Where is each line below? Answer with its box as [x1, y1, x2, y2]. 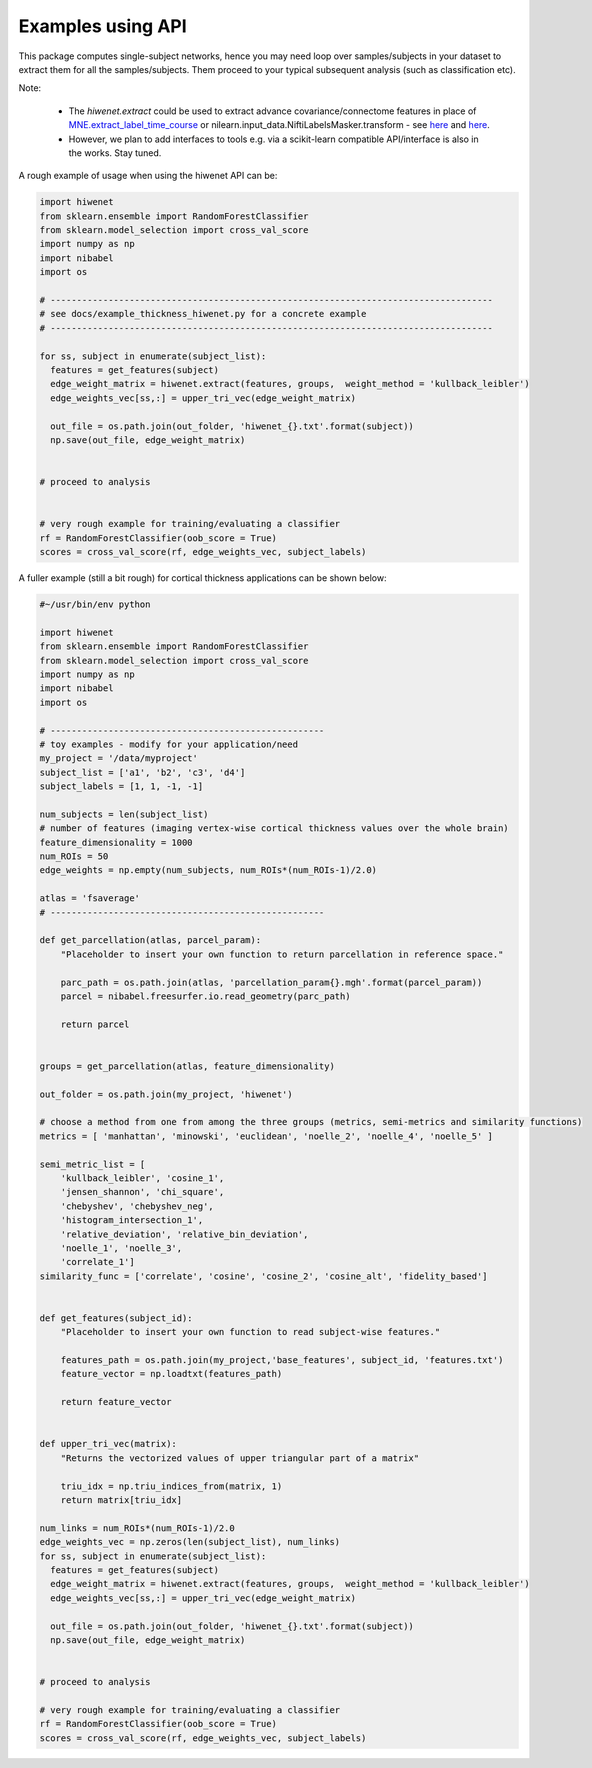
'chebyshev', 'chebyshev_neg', [60, 1200, 214, 1212]
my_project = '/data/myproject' [39, 753, 199, 764]
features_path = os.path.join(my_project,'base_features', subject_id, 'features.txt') [60, 1355, 504, 1366]
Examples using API [18, 15, 187, 37]
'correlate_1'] [60, 1256, 135, 1268]
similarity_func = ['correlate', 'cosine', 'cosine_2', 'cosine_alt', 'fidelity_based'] [39, 1270, 489, 1282]
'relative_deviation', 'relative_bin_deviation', [60, 1228, 309, 1240]
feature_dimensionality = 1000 [39, 836, 194, 848]
